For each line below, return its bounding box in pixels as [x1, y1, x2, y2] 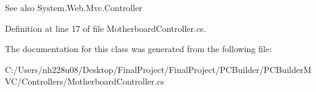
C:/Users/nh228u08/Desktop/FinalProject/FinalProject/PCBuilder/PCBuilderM [5, 63, 312, 75]
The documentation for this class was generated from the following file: [5, 42, 272, 55]
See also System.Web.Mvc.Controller [5, 1, 142, 13]
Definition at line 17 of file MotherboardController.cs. [5, 21, 206, 34]
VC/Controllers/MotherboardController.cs [5, 75, 164, 88]
